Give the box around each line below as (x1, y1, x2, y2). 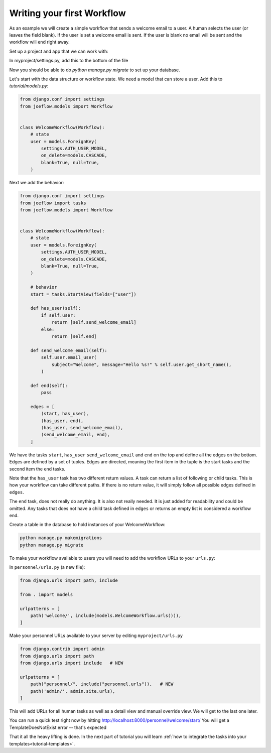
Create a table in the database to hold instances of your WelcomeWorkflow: (9, 522, 166, 528)
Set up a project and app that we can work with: (9, 48, 109, 54)
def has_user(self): (30, 305, 81, 311)
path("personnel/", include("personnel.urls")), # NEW (30, 681, 174, 687)
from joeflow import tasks (20, 200, 86, 206)
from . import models (20, 591, 73, 597)
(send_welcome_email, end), (41, 432, 110, 438)
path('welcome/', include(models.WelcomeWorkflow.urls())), (30, 613, 182, 618)
